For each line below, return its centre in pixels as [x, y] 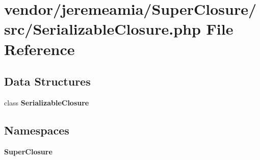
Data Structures [47, 81]
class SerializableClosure [47, 102]
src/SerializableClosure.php [102, 29]
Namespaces [37, 130]
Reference [40, 49]
